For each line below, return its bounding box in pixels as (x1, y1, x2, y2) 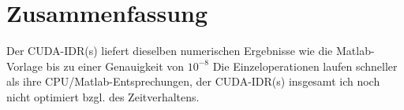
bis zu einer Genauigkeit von (46, 57, 185, 74)
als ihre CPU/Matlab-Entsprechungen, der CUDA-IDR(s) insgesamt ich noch (6, 73, 380, 90)
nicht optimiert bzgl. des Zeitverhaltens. (6, 88, 200, 104)
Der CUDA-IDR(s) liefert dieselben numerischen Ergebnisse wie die (6, 42, 333, 59)
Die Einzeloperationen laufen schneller (212, 57, 398, 74)
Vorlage (6, 57, 43, 74)
